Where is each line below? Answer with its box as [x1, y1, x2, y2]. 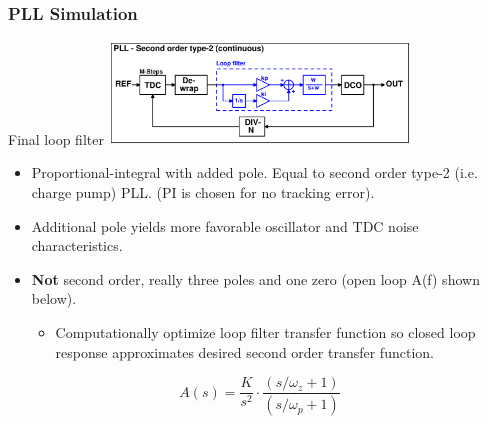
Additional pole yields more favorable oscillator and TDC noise [31, 215, 419, 236]
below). [31, 288, 77, 309]
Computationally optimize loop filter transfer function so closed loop [55, 322, 476, 343]
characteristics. [31, 235, 123, 256]
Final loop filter [8, 128, 104, 149]
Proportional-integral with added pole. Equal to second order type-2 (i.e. [31, 162, 478, 183]
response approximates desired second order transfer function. [55, 341, 434, 362]
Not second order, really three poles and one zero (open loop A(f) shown [31, 268, 480, 289]
